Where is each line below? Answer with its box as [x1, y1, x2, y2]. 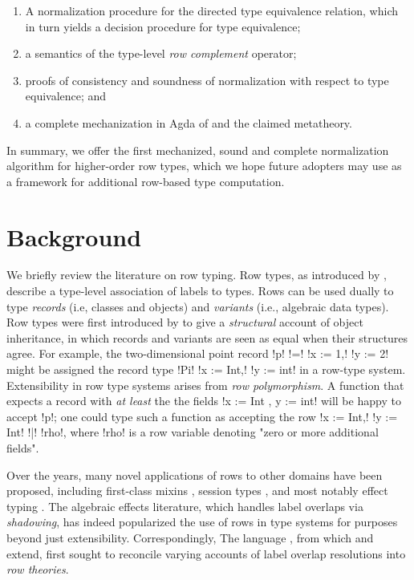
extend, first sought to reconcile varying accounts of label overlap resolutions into [6, 545, 406, 562]
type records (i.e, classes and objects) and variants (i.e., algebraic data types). [6, 298, 389, 314]
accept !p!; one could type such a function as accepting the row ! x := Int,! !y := [6, 408, 398, 424]
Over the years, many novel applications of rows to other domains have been [6, 466, 383, 483]
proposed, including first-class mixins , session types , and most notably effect [6, 482, 388, 499]
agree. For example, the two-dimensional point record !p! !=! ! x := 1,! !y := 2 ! [6, 345, 389, 362]
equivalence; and [25, 87, 107, 104]
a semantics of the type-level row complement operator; [25, 45, 297, 62]
